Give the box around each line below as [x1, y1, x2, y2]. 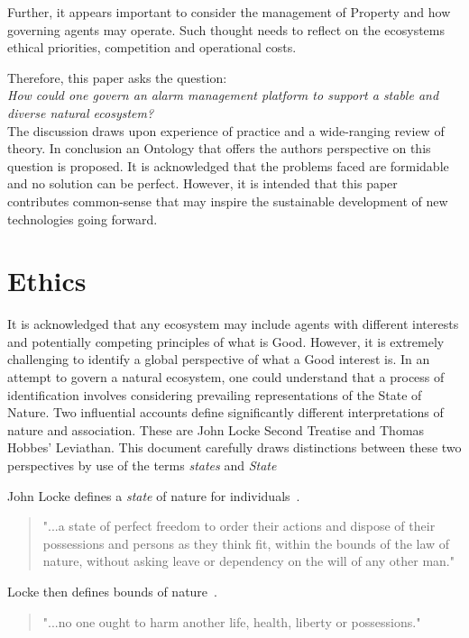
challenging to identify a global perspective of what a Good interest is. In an [7, 350, 430, 369]
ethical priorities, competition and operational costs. [7, 38, 297, 57]
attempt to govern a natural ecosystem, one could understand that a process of [7, 368, 445, 387]
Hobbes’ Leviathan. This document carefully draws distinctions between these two [7, 438, 462, 457]
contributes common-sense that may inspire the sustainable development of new [7, 191, 448, 210]
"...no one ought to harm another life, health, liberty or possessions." [42, 612, 421, 631]
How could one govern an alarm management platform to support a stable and [7, 86, 439, 105]
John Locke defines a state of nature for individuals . [7, 486, 300, 505]
